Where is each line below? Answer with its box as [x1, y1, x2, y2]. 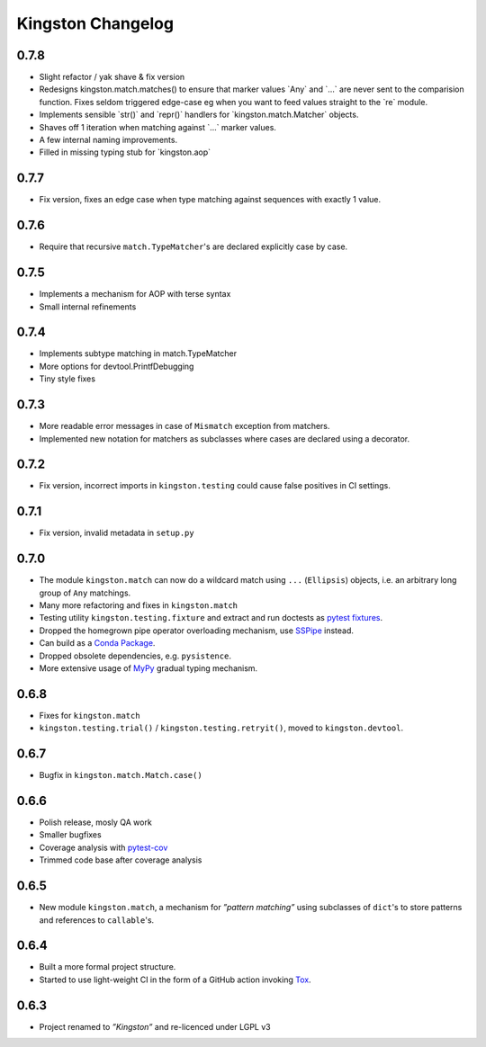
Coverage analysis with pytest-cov [39, 842, 168, 853]
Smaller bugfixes [39, 829, 103, 840]
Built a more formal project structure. [39, 962, 176, 972]
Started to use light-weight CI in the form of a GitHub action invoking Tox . [39, 974, 311, 985]
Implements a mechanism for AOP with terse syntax [39, 289, 231, 300]
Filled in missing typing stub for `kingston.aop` [39, 147, 211, 157]
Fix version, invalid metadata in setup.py [39, 527, 194, 539]
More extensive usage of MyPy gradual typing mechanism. [39, 662, 258, 674]
